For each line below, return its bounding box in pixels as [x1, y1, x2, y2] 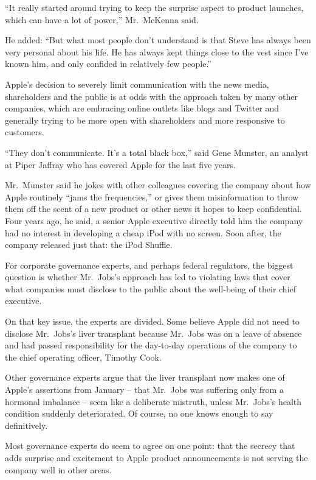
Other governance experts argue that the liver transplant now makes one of [5, 371, 285, 384]
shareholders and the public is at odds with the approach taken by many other [5, 90, 298, 102]
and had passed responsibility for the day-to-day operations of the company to [5, 339, 297, 351]
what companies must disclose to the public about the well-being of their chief [5, 282, 297, 295]
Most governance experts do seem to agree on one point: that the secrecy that [5, 439, 295, 452]
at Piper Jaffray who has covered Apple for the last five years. [5, 158, 236, 171]
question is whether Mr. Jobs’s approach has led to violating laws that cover [5, 270, 290, 283]
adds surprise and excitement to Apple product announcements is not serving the [5, 451, 308, 464]
